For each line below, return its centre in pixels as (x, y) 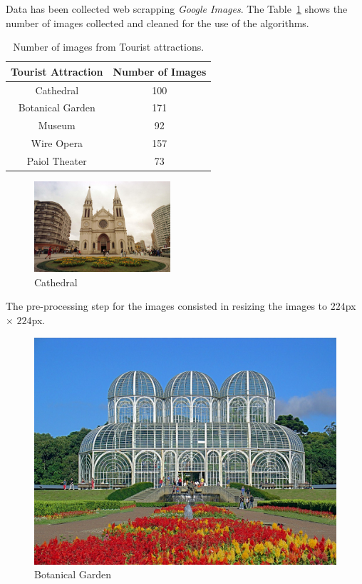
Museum (57, 125)
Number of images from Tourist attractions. (109, 47)
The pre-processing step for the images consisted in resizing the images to (167, 306)
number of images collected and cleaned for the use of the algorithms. (157, 22)
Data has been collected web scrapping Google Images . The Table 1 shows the (177, 9)
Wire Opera (57, 143)
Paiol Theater (57, 161)
